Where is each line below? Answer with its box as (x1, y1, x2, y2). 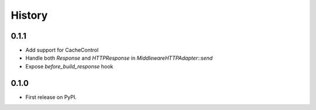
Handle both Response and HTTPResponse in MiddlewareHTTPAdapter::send (25, 54, 213, 61)
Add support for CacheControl (25, 47, 99, 54)
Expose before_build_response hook (25, 63, 114, 70)
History (11, 9, 48, 22)
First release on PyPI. (25, 94, 77, 101)
